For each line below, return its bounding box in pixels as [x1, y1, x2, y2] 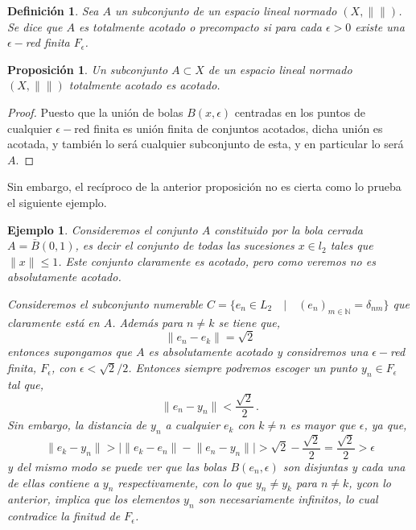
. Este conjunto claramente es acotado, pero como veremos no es [58, 252, 376, 269]
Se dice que [7, 18, 63, 35]
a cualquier [165, 416, 220, 433]
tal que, [7, 375, 44, 392]
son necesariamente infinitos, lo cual [198, 491, 378, 507]
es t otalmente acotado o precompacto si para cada [78, 18, 322, 35]
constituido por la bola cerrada [214, 221, 364, 238]
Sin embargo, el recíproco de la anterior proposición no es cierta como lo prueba [7, 178, 402, 195]
